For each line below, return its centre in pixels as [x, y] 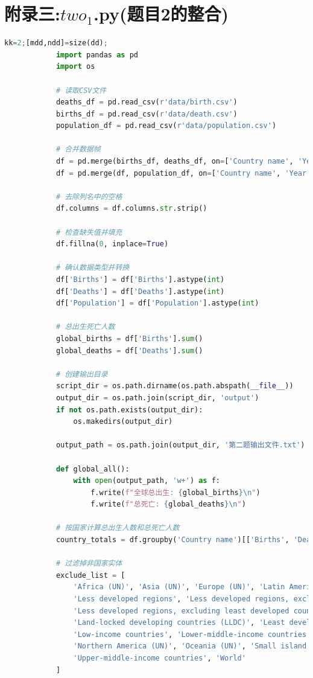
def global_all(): [93, 469]
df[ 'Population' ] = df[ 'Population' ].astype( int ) [157, 303]
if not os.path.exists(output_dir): [129, 410]
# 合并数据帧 [78, 149]
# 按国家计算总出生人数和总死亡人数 [118, 528]
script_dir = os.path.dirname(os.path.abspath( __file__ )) [175, 386]
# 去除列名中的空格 [89, 197]
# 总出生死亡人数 [85, 327]
